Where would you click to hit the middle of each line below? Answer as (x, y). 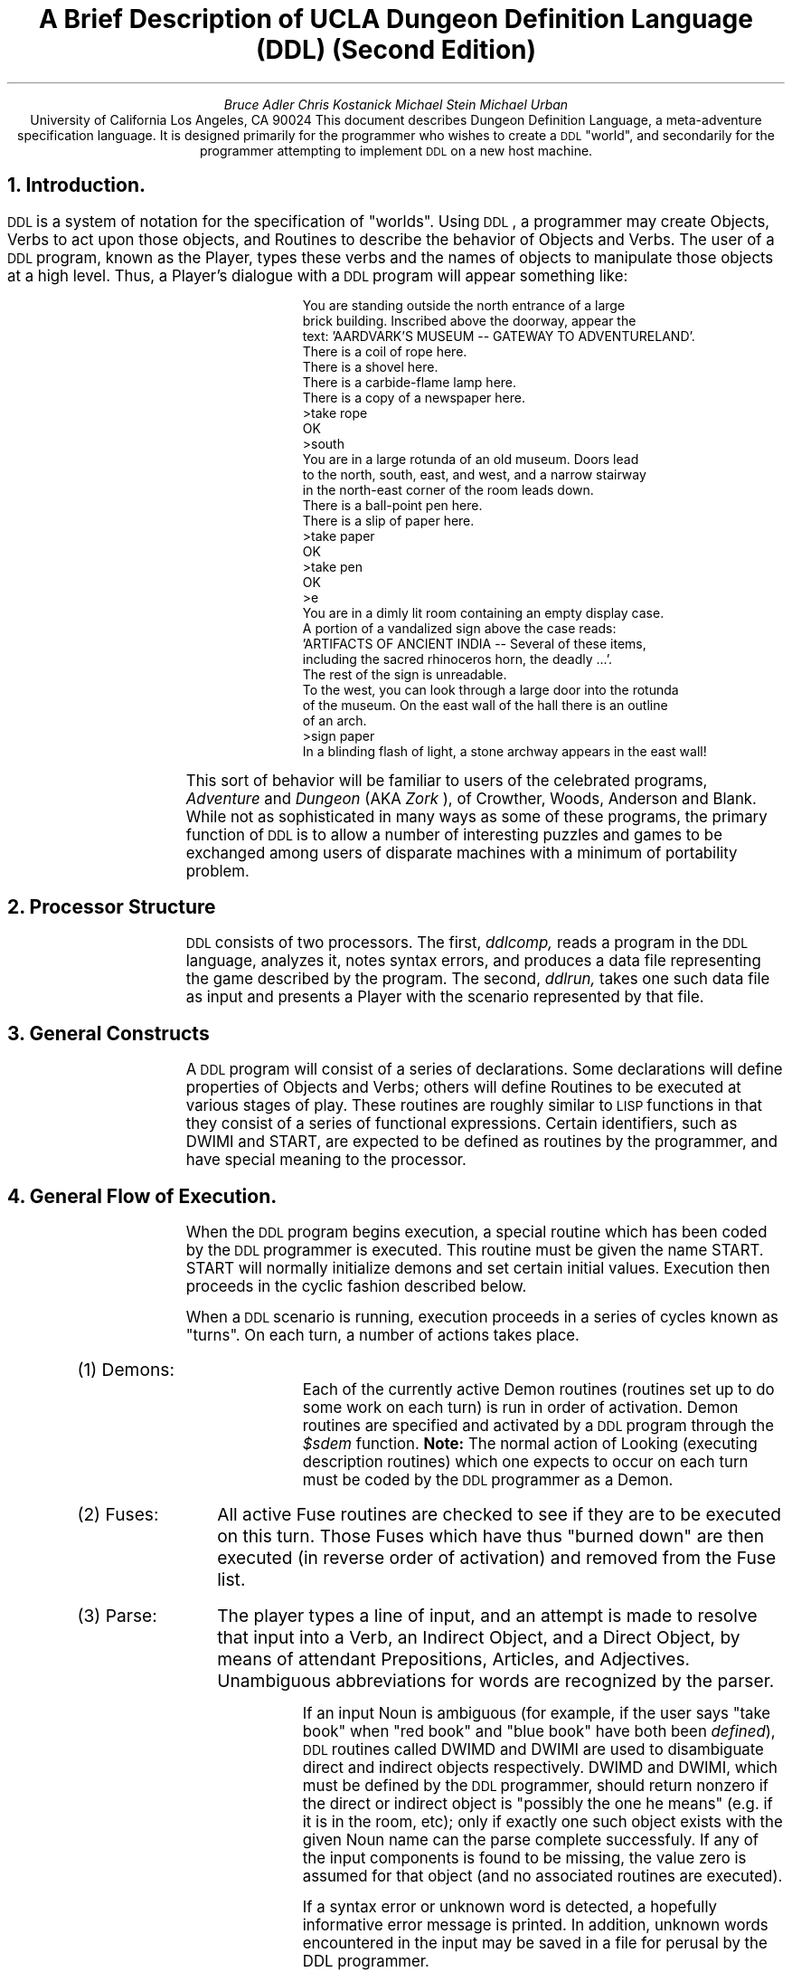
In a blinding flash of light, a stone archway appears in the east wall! (504, 751)
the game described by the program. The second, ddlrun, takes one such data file (478, 979)
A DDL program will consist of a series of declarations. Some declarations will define (484, 1070)
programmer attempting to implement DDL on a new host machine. (396, 150)
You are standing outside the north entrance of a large (464, 305)
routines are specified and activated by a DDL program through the (538, 1426)
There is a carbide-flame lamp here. (410, 382)
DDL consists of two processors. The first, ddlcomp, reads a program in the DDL (467, 943)
